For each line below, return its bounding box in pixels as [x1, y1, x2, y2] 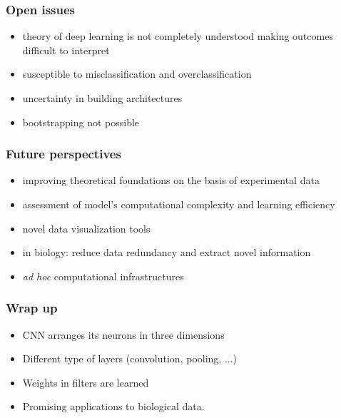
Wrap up [6, 299, 58, 317]
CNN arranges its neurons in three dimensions [22, 327, 225, 342]
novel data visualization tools [22, 220, 151, 235]
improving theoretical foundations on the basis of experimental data [22, 173, 320, 188]
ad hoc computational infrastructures [22, 268, 184, 283]
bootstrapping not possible [22, 114, 140, 129]
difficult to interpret [22, 42, 110, 57]
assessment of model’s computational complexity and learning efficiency [22, 197, 335, 211]
